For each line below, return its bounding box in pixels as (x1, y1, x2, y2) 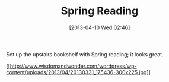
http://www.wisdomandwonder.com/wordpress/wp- (9, 62, 137, 70)
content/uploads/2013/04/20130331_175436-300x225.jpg (6, 68, 147, 75)
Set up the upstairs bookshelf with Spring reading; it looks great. (6, 51, 164, 58)
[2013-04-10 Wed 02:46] (69, 24, 130, 31)
